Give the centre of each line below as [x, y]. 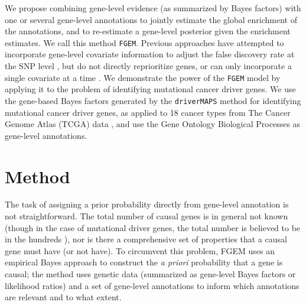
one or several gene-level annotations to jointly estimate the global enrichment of [151, 19]
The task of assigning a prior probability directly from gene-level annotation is [147, 204]
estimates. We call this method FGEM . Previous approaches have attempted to [144, 42]
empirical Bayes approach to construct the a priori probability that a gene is [144, 262]
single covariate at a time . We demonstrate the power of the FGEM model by [143, 77]
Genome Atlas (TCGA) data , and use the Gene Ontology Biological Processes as [153, 124]
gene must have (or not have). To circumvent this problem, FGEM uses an [140, 250]
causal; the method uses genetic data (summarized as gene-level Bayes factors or [150, 274]
